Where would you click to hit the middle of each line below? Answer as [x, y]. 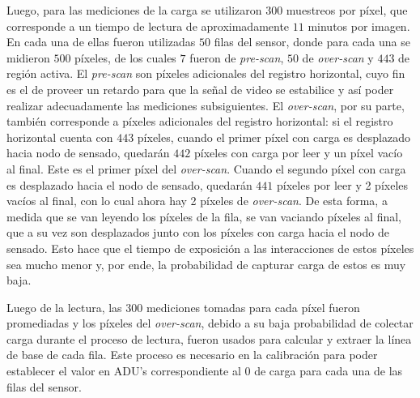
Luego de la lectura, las [64, 307]
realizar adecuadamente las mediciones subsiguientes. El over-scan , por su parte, [206, 105]
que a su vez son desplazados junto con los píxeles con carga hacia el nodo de [198, 232]
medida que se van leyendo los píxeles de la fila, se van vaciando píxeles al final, [204, 216]
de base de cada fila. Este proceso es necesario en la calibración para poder [192, 355]
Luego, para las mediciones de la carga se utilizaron [134, 10]
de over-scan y [338, 57]
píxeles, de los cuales [125, 57]
